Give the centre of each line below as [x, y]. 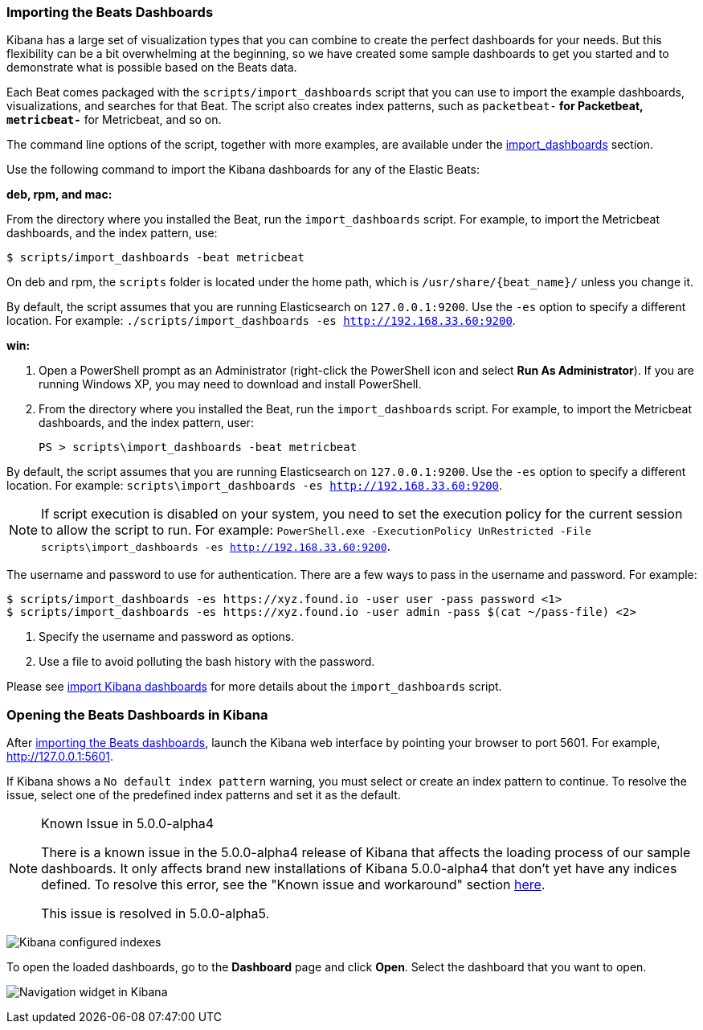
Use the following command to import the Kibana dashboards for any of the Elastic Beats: [243, 170]
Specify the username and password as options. [167, 637]
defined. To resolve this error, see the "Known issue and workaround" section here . [293, 885]
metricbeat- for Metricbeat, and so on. [114, 120]
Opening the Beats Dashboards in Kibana [137, 714]
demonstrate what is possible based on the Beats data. [152, 68]
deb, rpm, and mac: [59, 195]
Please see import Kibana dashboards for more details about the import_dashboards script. [254, 687]
